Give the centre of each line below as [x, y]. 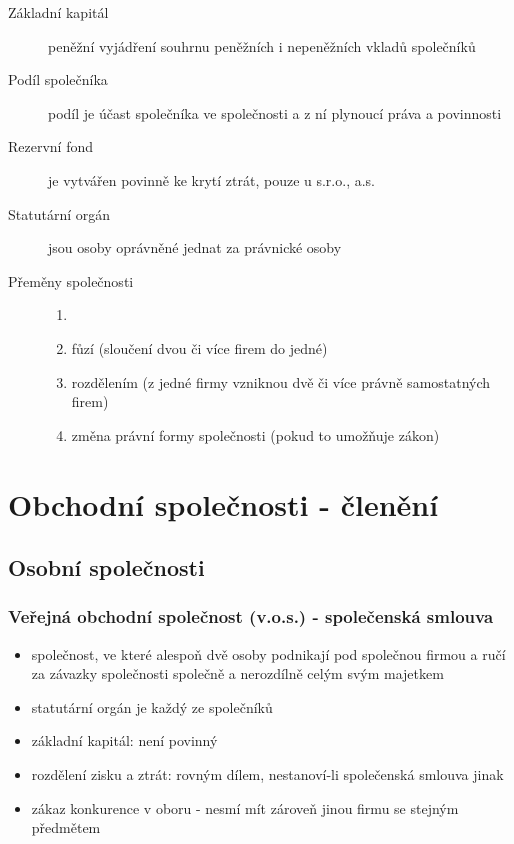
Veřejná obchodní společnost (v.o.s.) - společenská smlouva [251, 616]
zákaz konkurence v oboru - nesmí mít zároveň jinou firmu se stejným [245, 807]
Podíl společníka [58, 79]
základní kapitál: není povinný [124, 740]
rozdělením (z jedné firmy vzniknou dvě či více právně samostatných [281, 381]
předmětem [66, 827]
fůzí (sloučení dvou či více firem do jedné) [199, 347]
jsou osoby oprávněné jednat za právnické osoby [195, 247]
